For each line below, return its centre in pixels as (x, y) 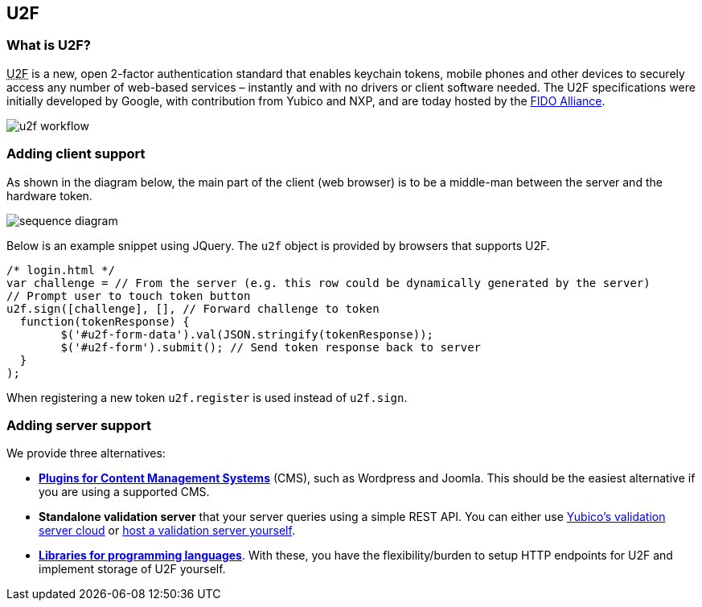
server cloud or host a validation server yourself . (167, 531)
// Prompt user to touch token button (129, 295)
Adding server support (79, 425)
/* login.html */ (61, 270)
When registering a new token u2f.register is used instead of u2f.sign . (207, 397)
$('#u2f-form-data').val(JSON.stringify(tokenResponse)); (247, 334)
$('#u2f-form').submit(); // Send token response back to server (271, 347)
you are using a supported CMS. (124, 492)
